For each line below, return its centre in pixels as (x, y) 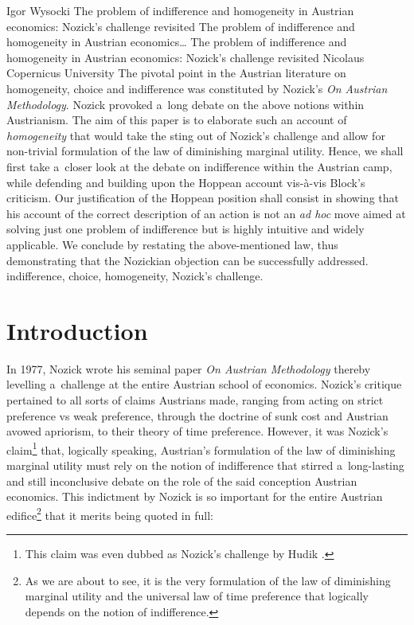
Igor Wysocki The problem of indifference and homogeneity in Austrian (180, 10)
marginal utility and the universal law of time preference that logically (197, 596)
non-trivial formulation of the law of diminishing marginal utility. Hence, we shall (205, 151)
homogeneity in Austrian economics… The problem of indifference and (177, 42)
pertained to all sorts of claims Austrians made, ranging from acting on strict (195, 400)
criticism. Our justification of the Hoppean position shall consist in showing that (203, 198)
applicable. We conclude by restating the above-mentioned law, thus (172, 244)
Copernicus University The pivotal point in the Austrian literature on (176, 73)
